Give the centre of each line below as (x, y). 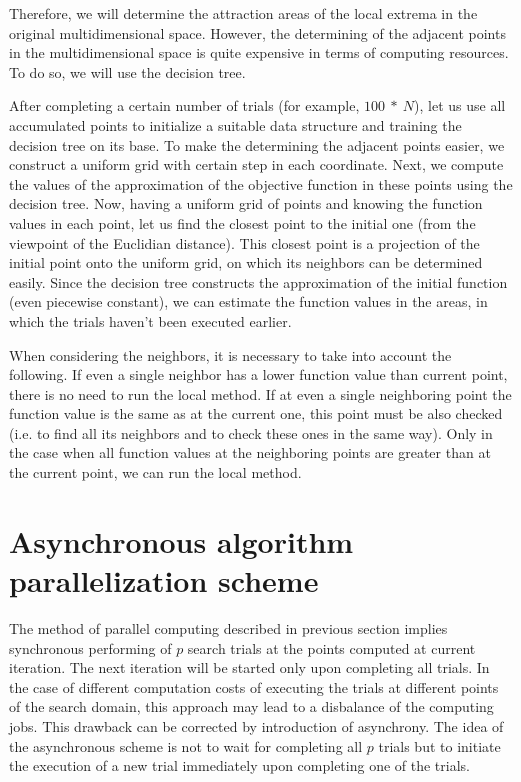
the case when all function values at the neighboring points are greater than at (250, 452)
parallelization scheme (164, 580)
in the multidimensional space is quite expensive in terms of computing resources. (259, 52)
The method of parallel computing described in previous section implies (228, 627)
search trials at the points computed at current (331, 647)
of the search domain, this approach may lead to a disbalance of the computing (251, 706)
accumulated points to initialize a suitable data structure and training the (235, 124)
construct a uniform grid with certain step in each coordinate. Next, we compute (256, 164)
